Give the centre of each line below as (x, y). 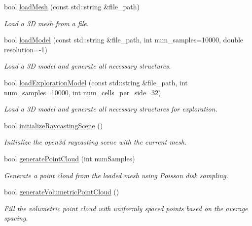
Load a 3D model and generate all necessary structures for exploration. (111, 109)
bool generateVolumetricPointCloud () (62, 192)
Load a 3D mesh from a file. (46, 23)
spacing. (16, 218)
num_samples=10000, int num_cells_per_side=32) (83, 92)
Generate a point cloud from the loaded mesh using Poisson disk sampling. (116, 175)
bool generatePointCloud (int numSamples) (70, 158)
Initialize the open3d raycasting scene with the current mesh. (95, 142)
